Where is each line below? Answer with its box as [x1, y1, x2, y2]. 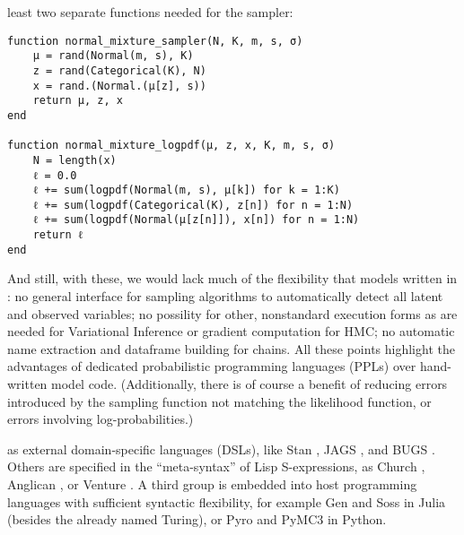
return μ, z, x [32, 94, 123, 108]
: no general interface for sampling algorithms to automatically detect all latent [7, 287, 443, 306]
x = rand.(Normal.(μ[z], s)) [32, 79, 206, 92]
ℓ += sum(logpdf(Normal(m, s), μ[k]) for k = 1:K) [32, 184, 340, 197]
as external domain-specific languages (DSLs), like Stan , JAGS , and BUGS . [7, 439, 435, 458]
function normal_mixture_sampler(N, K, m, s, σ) [7, 34, 303, 47]
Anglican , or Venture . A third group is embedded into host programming [7, 474, 417, 493]
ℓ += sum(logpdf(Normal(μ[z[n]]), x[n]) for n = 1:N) [32, 213, 360, 227]
